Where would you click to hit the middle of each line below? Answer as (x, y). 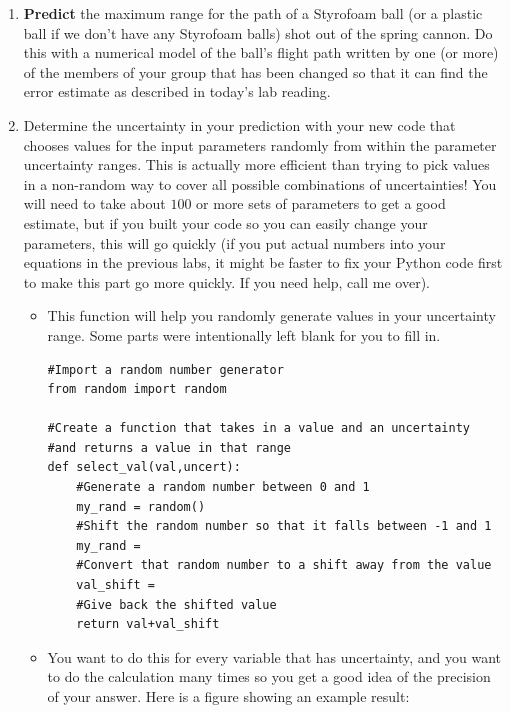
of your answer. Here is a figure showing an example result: (228, 696)
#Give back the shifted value (176, 604)
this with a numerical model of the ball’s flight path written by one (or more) (261, 52)
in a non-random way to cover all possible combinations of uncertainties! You (260, 183)
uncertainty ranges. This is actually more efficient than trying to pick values (256, 164)
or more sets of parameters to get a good (321, 203)
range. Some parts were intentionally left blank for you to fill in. (244, 334)
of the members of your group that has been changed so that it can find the (255, 71)
